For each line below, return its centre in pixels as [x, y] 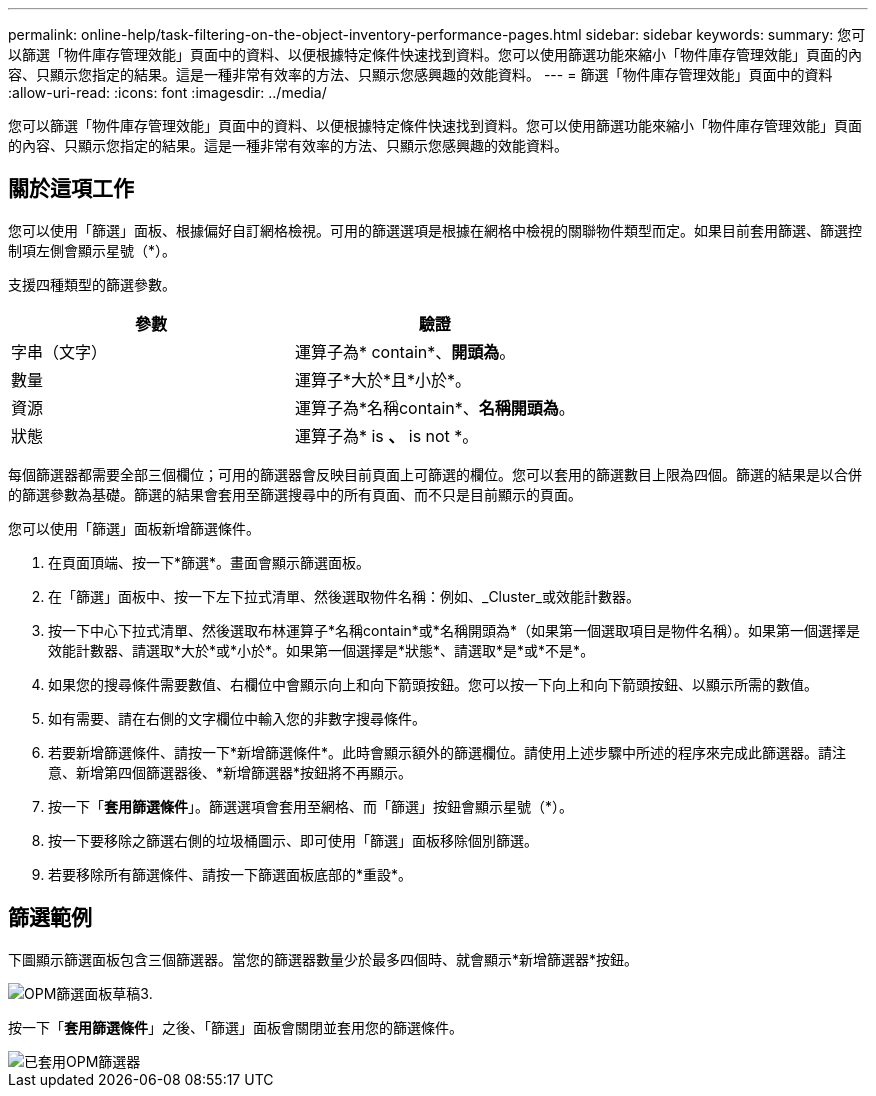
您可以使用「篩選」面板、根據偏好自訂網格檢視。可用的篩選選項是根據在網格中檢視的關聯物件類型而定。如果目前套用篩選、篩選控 [435, 230]
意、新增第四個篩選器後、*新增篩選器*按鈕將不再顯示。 [230, 772]
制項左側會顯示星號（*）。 [92, 250]
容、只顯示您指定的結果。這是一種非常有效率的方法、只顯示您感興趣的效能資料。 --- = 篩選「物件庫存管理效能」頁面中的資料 [420, 74]
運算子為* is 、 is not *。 [386, 435]
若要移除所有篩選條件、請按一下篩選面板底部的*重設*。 [230, 874]
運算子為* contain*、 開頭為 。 [405, 351]
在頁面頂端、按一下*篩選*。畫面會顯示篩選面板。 [209, 562]
